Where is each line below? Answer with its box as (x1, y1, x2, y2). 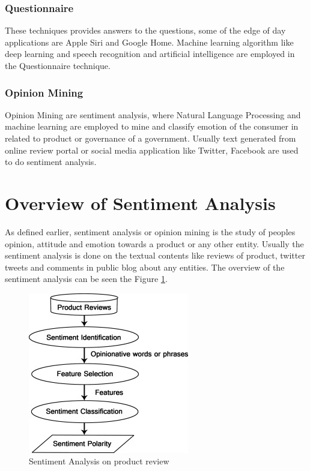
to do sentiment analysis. (5, 155, 97, 168)
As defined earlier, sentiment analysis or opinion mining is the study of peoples (5, 225, 296, 238)
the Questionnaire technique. (5, 59, 111, 71)
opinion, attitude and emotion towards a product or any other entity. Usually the (5, 237, 304, 250)
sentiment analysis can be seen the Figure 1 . (5, 272, 168, 285)
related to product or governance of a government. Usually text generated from (5, 132, 296, 144)
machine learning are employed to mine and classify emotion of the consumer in (5, 120, 299, 133)
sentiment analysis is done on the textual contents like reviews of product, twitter (5, 249, 305, 262)
